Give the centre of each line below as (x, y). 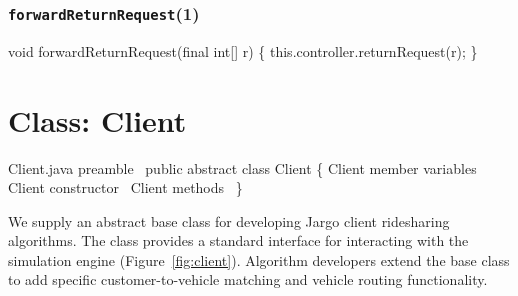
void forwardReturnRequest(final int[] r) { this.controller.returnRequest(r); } (243, 50)
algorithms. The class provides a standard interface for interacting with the (238, 240)
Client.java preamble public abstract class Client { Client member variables (242, 167)
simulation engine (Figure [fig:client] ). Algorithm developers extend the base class (259, 259)
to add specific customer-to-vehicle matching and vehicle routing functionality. (248, 279)
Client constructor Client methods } (125, 187)
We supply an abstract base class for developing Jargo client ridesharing (229, 220)
